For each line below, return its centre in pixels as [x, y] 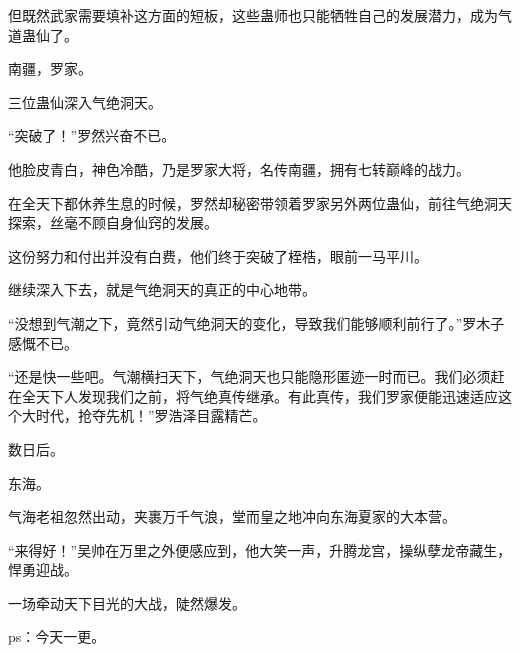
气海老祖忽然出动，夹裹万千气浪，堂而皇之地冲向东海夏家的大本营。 [232, 516]
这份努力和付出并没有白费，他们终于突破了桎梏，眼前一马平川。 [218, 255]
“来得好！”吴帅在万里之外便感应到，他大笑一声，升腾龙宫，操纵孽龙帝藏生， [260, 549]
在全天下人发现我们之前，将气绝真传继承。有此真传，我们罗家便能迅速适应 [253, 395]
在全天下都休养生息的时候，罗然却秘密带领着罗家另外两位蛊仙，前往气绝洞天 [260, 202]
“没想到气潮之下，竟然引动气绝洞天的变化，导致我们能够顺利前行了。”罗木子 [256, 322]
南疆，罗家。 [50, 68]
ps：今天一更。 [57, 636]
